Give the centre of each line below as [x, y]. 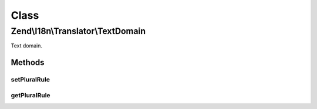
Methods [28, 62]
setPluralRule [30, 80]
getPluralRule [31, 95]
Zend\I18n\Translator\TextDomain [78, 31]
